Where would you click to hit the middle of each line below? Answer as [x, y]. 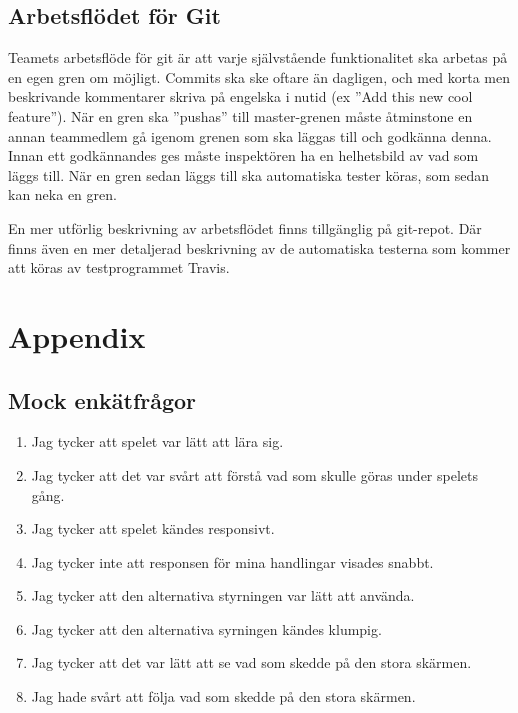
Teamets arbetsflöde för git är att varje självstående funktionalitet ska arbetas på [258, 57]
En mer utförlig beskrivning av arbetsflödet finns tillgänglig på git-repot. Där [245, 227]
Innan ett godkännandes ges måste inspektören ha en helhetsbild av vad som [243, 155]
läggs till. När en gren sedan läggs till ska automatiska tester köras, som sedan [249, 174]
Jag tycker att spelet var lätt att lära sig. [157, 441]
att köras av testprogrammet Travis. [119, 267]
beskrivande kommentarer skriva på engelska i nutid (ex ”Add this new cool [240, 96]
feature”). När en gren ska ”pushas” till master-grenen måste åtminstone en [240, 115]
